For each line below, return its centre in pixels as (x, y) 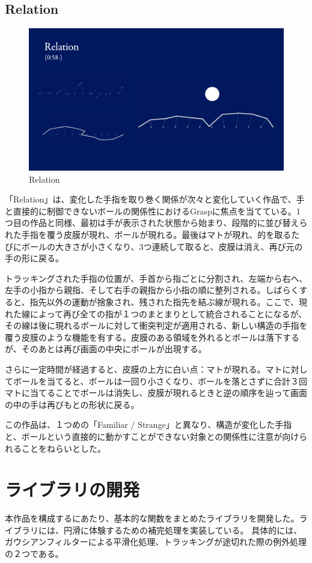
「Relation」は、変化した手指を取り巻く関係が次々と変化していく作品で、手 (155, 199)
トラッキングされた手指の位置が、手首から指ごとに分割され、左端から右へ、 (156, 278)
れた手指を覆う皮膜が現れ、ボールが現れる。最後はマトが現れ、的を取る (148, 235)
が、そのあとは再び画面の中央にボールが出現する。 (106, 349)
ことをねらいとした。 (63, 448)
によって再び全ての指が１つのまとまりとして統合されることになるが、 (168, 313)
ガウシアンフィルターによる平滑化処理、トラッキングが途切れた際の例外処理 (156, 542)
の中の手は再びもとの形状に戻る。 (72, 404)
